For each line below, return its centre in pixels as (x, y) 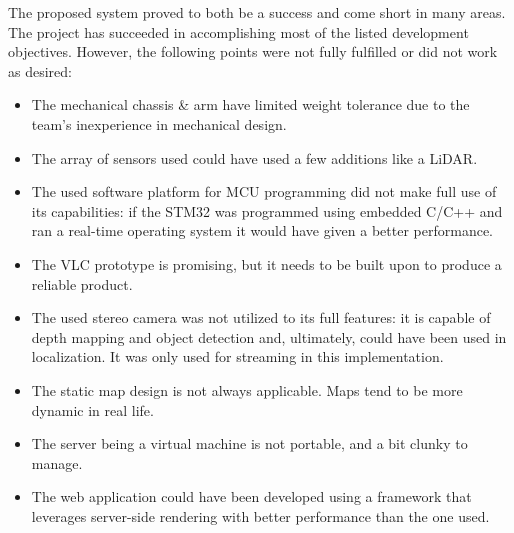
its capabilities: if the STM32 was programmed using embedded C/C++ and (267, 210)
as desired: (40, 70)
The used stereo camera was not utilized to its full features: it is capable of (261, 317)
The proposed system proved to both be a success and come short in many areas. (257, 12)
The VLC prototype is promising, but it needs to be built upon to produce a (266, 263)
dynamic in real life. (92, 409)
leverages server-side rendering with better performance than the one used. (260, 515)
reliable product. (82, 283)
